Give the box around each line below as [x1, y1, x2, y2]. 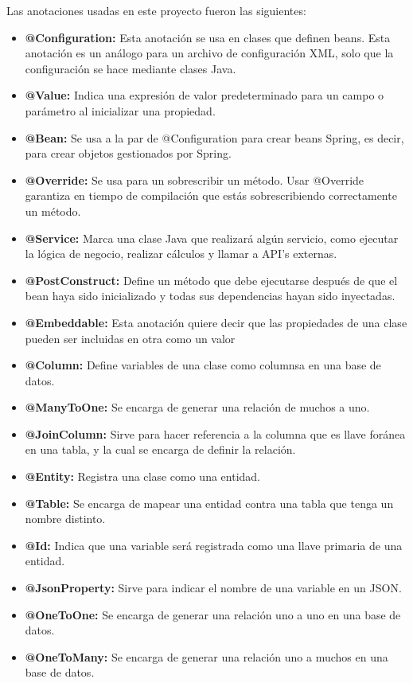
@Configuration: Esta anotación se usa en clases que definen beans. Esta [25, 29, 391, 45]
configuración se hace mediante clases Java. [25, 60, 236, 76]
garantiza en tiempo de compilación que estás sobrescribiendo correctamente [25, 187, 397, 204]
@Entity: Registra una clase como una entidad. [25, 468, 260, 485]
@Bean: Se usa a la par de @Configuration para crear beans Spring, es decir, [25, 129, 404, 146]
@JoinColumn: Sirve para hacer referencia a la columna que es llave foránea [25, 425, 406, 442]
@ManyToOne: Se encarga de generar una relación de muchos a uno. [25, 399, 370, 416]
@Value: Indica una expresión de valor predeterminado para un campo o [25, 87, 384, 103]
